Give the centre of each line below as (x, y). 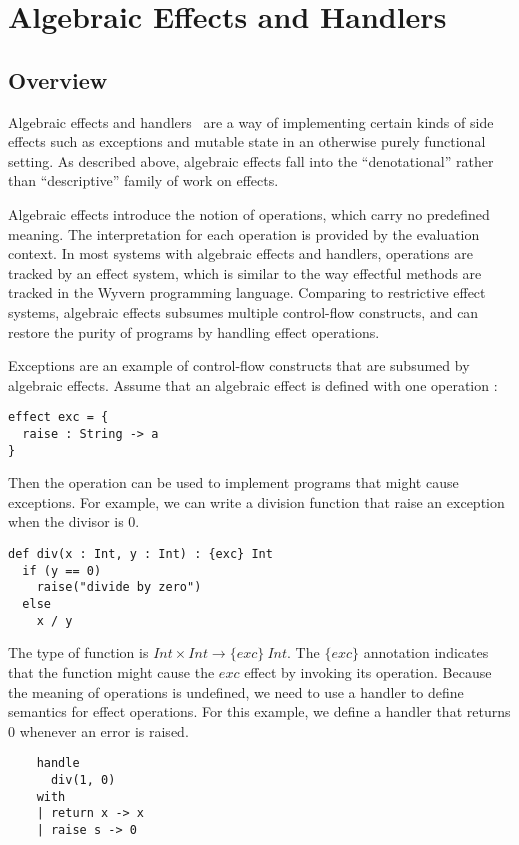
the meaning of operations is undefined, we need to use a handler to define (236, 691)
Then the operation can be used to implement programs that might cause (233, 482)
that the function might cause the (111, 671)
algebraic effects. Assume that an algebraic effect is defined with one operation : (253, 384)
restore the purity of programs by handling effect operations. (194, 331)
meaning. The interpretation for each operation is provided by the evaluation (244, 233)
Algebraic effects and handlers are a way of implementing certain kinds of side (251, 121)
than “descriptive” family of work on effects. (143, 180)
